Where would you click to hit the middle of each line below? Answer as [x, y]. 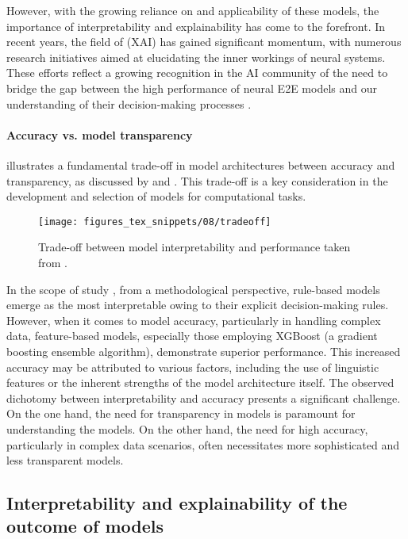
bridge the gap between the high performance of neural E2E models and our [192, 88]
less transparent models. [65, 460]
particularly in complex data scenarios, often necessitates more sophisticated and [203, 444]
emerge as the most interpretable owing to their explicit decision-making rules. [198, 305]
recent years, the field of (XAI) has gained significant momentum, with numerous [204, 42]
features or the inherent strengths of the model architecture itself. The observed [200, 382]
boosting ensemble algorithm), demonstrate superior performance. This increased [204, 351]
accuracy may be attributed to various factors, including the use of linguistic [193, 367]
